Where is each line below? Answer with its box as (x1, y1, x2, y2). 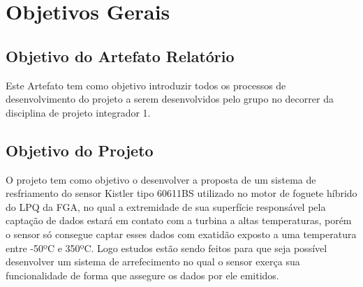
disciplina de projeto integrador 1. (6, 105, 151, 119)
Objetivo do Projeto (6, 139, 154, 161)
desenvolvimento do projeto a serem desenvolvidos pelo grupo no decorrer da (6, 91, 334, 106)
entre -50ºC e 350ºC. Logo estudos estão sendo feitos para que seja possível (6, 240, 327, 255)
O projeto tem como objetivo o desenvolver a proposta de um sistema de (6, 172, 316, 186)
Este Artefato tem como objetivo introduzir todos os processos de (6, 78, 286, 92)
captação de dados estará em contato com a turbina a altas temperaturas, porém (6, 213, 352, 228)
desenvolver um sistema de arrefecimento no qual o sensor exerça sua (6, 254, 300, 269)
